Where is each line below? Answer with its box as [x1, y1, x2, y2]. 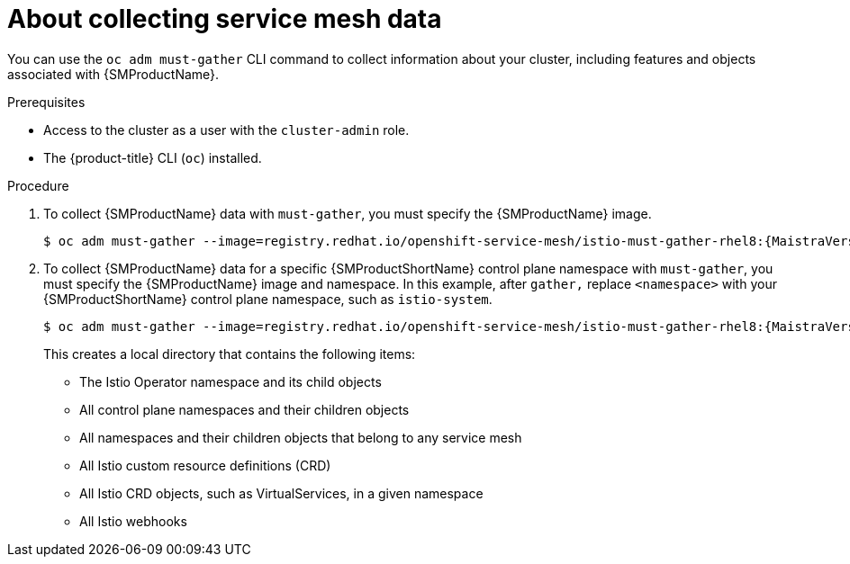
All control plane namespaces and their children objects [79, 401, 410, 417]
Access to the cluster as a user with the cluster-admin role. [43, 121, 410, 138]
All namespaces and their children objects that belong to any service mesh [79, 429, 522, 445]
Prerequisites [7, 94, 86, 110]
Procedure [7, 177, 69, 193]
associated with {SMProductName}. [7, 66, 220, 82]
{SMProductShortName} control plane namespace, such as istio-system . [43, 291, 493, 307]
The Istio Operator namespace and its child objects [79, 373, 382, 389]
